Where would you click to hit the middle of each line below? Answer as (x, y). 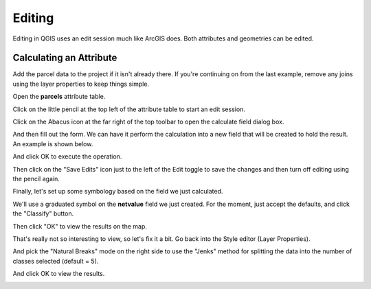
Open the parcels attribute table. (59, 97)
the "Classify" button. (43, 213)
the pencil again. (36, 178)
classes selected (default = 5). (56, 261)
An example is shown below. (53, 143)
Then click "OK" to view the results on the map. (80, 226)
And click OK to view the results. (59, 274)
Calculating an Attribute (65, 58)
